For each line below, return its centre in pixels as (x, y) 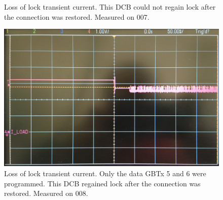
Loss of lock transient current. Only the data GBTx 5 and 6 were (105, 173)
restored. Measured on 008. (46, 193)
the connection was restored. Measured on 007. (77, 16)
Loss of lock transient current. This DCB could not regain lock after (110, 7)
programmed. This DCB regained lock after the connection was (102, 183)
